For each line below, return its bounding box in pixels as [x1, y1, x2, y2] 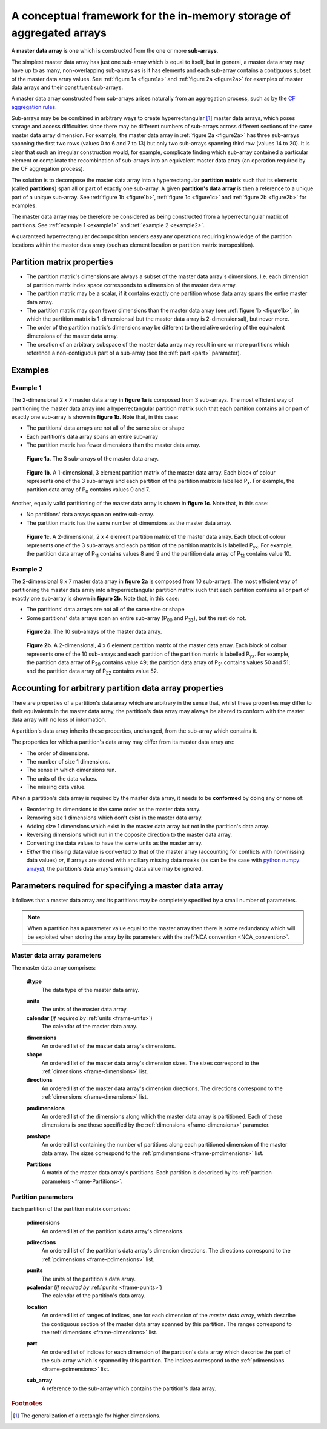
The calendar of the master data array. [41, 1023, 138, 1030]
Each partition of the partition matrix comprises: [11, 1205, 131, 1212]
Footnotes [11, 1399, 43, 1407]
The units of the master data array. [41, 1006, 128, 1013]
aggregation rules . [11, 103, 57, 110]
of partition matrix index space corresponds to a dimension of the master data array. [26, 281, 237, 288]
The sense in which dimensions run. [26, 767, 116, 774]
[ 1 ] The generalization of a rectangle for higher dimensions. [13, 1412, 161, 1419]
